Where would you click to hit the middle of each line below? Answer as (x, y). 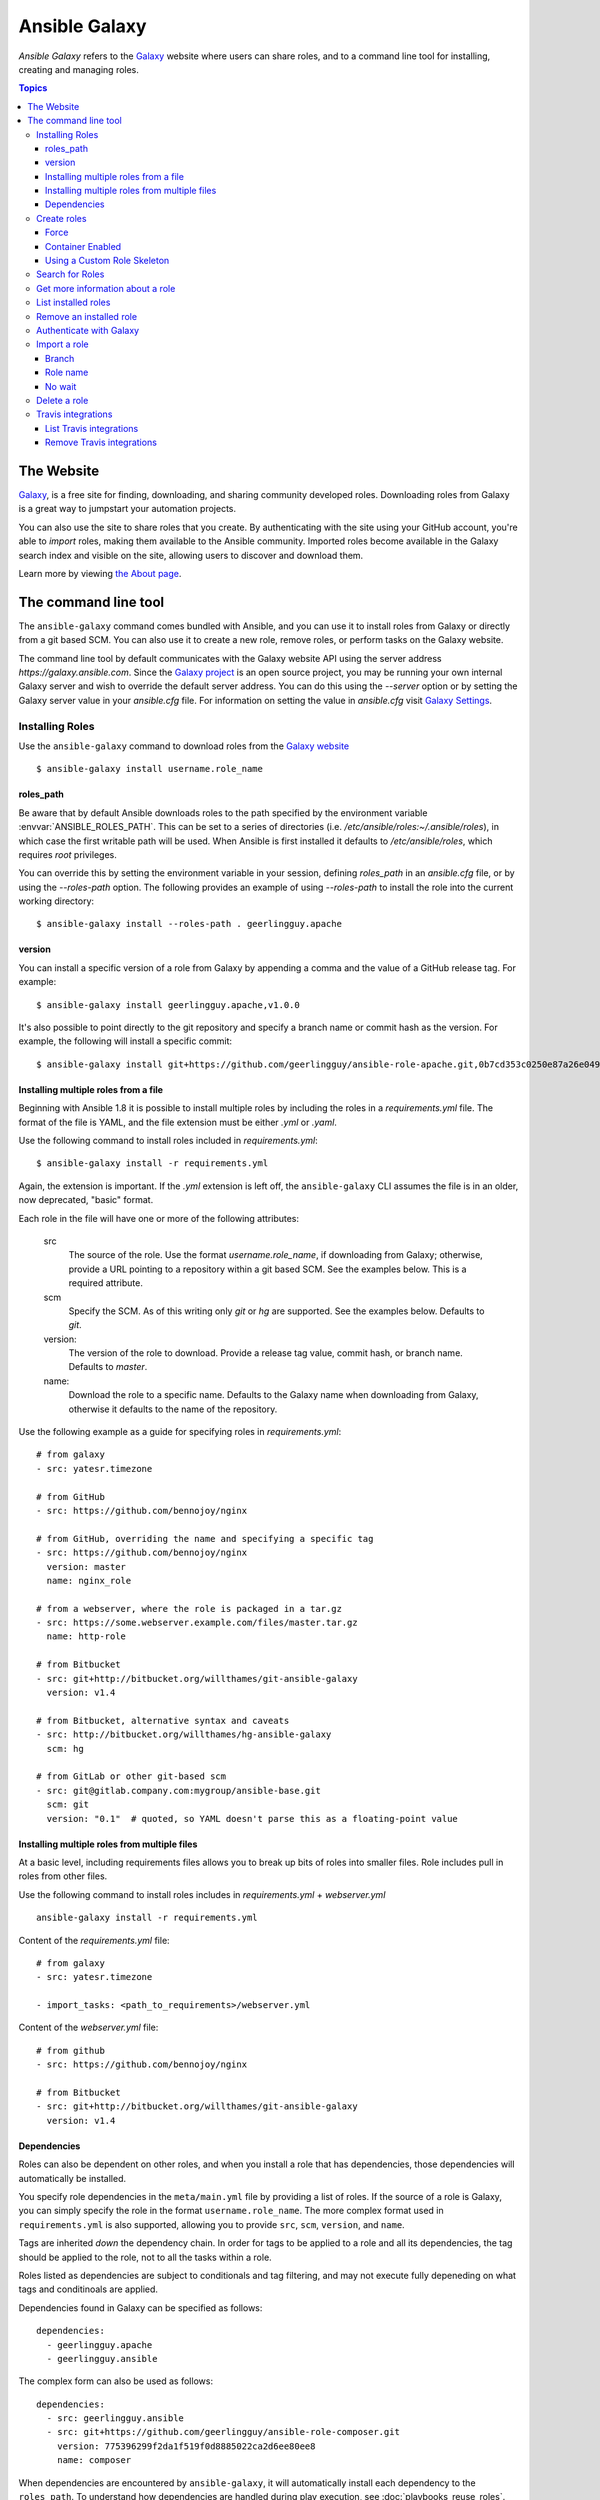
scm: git (68, 1804)
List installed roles (73, 302)
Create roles (61, 218)
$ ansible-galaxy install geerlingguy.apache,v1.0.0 (168, 1004)
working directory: (56, 901)
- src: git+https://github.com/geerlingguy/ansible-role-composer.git (223, 2432)
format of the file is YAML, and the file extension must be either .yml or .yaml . (177, 1122)
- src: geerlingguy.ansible (115, 2418)
